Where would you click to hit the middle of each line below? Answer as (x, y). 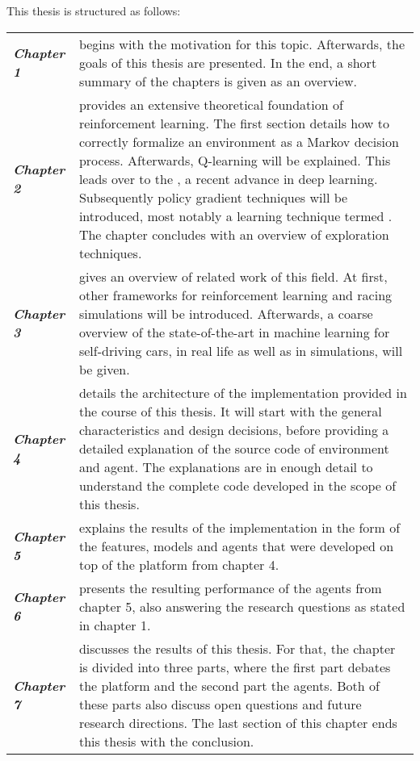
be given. (104, 369)
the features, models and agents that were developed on (236, 546)
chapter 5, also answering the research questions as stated (242, 606)
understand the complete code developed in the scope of (237, 485)
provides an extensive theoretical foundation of (211, 104)
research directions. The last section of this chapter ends (238, 722)
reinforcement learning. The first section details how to (234, 123)
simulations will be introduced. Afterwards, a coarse (226, 313)
